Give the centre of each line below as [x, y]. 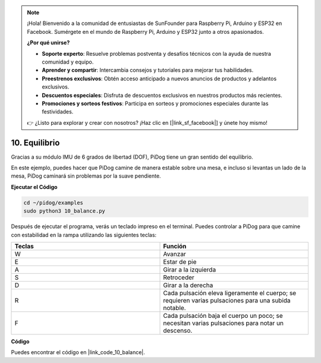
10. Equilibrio [35, 143]
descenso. [178, 330]
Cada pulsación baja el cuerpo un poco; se [223, 315]
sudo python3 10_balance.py [64, 211]
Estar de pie [180, 261]
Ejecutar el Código [34, 187]
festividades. [58, 112]
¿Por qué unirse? [48, 43]
